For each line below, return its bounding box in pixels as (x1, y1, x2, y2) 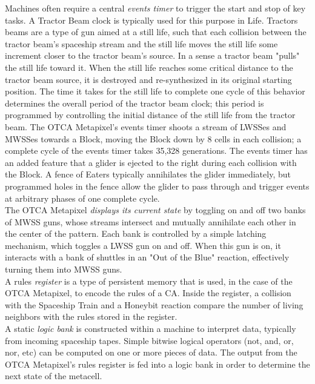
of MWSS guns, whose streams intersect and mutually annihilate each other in (5, 215, 296, 228)
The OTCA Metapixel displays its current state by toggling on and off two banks (5, 204, 306, 216)
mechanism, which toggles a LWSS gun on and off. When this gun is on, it (5, 239, 281, 251)
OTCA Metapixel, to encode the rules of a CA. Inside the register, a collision (5, 286, 291, 299)
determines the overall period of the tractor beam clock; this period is (5, 96, 264, 109)
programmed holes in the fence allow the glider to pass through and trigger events (5, 179, 310, 192)
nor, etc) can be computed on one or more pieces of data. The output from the (5, 346, 297, 359)
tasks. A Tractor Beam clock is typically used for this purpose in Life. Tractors (5, 13, 298, 26)
